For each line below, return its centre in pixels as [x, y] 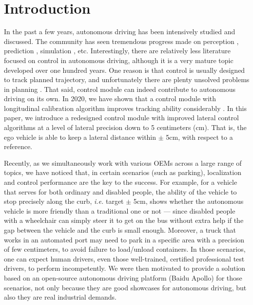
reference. [18, 146]
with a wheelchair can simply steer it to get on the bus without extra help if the [124, 220]
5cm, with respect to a [199, 137]
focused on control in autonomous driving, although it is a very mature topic [119, 60]
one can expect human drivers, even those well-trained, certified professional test [124, 258]
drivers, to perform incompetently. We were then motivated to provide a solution [125, 268]
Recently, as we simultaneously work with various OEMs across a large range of [123, 163]
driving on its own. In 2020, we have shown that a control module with [110, 98]
